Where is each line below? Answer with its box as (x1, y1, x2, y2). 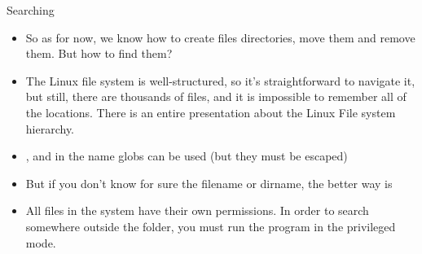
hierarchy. (25, 120, 75, 137)
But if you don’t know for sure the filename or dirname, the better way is (25, 174, 393, 191)
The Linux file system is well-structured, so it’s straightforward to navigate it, (25, 72, 415, 89)
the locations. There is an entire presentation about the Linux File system (25, 103, 396, 120)
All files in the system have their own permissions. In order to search (25, 202, 369, 219)
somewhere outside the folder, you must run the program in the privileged (25, 217, 396, 234)
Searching (7, 2, 55, 18)
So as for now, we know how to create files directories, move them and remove (25, 28, 415, 46)
